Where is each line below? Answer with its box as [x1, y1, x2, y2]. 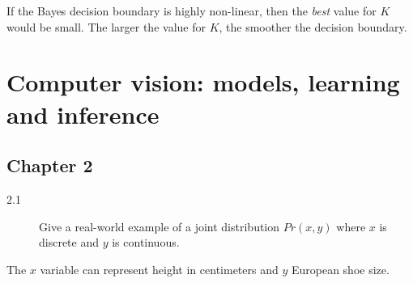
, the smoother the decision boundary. [219, 18, 407, 35]
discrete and [39, 234, 100, 251]
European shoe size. [291, 260, 390, 277]
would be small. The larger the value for [6, 18, 206, 35]
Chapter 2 [6, 153, 93, 178]
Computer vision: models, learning [6, 65, 400, 99]
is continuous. [112, 234, 180, 251]
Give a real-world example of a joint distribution [39, 218, 280, 234]
